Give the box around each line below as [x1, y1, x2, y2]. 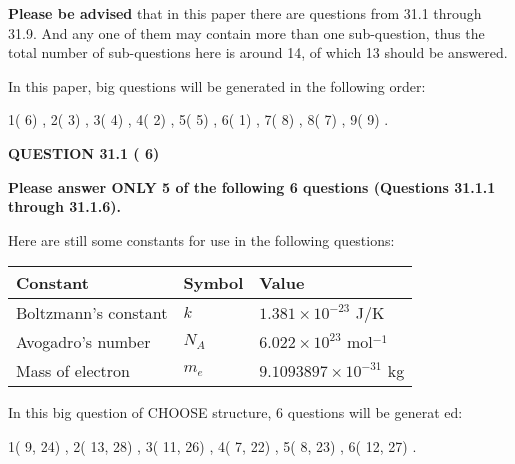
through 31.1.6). [8, 196, 122, 217]
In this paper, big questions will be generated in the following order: [8, 75, 426, 96]
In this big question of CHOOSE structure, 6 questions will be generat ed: [8, 402, 463, 423]
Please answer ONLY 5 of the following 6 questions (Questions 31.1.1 [8, 176, 496, 197]
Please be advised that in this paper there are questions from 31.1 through [8, 3, 482, 23]
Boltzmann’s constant [16, 301, 168, 325]
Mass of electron [16, 359, 130, 383]
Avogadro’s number [16, 330, 151, 354]
